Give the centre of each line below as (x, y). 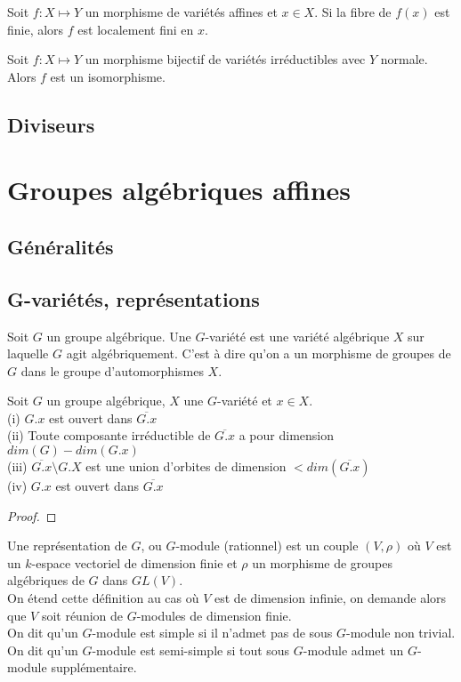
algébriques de (46, 580)
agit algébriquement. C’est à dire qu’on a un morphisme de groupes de (259, 353)
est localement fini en (136, 29)
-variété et (244, 401)
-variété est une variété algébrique (297, 336)
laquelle (28, 353)
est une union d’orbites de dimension (186, 466)
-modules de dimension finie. (214, 615)
